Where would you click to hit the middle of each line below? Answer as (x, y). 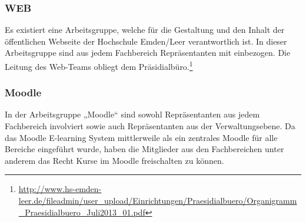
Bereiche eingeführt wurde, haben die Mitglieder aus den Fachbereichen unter (144, 149)
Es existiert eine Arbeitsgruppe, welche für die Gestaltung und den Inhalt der (145, 30)
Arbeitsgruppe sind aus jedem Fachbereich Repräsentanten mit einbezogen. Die (148, 53)
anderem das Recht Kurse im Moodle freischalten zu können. (114, 160)
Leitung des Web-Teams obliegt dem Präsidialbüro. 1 (99, 65)
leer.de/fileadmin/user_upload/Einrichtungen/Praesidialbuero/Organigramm (158, 201)
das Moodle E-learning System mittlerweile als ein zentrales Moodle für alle (141, 137)
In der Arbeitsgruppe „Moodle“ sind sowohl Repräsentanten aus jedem (132, 114)
